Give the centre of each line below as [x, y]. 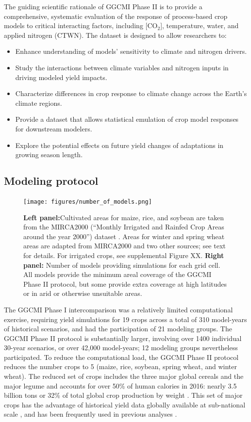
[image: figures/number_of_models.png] [88, 202]
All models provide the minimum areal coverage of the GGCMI [117, 274]
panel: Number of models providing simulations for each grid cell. [122, 265]
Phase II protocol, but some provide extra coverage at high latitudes [125, 284]
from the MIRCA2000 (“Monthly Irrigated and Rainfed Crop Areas [124, 227]
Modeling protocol [51, 181]
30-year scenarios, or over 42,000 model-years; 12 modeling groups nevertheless [121, 348]
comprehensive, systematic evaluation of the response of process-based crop [116, 16]
